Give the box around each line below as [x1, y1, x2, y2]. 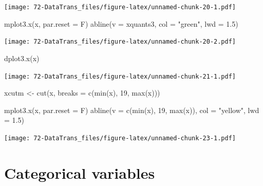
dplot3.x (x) [4, 52, 40, 63]
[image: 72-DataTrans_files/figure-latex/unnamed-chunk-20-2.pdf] [4, 38, 236, 46]
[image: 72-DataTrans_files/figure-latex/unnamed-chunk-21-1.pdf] [4, 72, 236, 80]
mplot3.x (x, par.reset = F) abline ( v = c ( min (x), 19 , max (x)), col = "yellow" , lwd [4, 104, 259, 115]
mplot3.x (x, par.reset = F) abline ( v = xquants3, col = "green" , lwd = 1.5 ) [4, 18, 238, 29]
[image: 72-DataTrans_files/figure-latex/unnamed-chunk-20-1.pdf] [4, 4, 236, 11]
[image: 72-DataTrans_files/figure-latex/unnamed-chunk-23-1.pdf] [4, 134, 236, 142]
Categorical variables [4, 162, 155, 183]
